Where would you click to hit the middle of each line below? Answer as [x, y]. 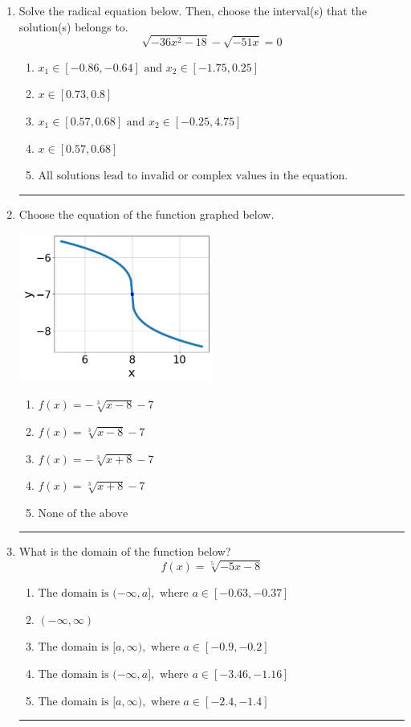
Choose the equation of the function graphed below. [146, 214]
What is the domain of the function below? [125, 551]
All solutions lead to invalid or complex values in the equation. [193, 177]
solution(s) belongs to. [73, 26]
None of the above [83, 513]
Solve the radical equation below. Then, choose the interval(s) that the [193, 10]
